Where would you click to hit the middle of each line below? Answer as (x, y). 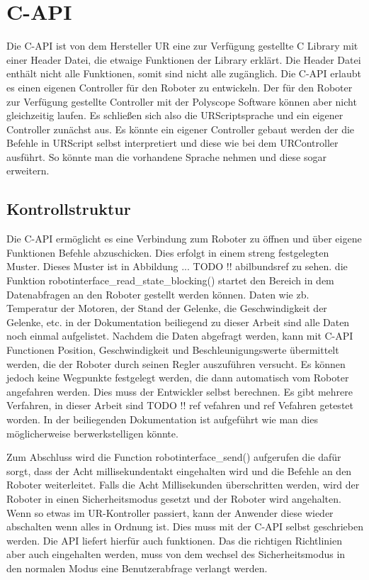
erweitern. (28, 171)
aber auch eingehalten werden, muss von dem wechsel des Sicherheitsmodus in (176, 554)
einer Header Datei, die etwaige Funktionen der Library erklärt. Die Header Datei (184, 59)
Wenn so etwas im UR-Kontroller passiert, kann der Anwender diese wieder (170, 512)
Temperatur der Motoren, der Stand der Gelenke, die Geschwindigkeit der (167, 308)
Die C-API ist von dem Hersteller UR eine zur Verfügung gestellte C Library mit (182, 46)
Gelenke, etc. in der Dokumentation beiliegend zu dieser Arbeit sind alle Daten (178, 322)
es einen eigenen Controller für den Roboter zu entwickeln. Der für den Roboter (180, 87)
